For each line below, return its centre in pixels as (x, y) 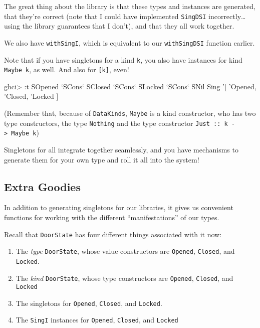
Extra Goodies (42, 186)
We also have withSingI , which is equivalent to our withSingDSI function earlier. (129, 42)
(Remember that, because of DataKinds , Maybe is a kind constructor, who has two (130, 113)
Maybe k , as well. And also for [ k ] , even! (67, 69)
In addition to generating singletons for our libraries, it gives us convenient (119, 207)
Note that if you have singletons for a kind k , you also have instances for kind (123, 59)
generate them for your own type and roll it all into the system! (102, 159)
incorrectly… (227, 16)
